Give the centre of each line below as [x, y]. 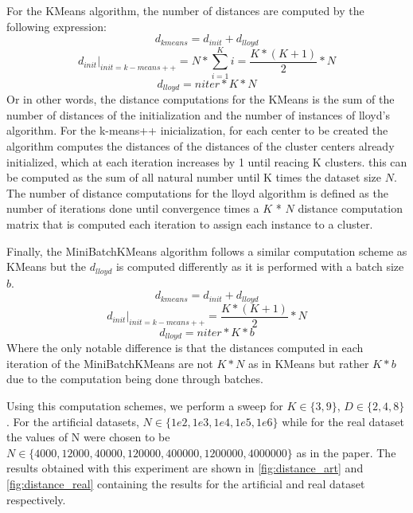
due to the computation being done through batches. [135, 379]
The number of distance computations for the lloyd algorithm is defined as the [197, 192]
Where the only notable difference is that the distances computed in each [185, 348]
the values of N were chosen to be [88, 437]
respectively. [36, 499]
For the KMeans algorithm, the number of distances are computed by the [185, 10]
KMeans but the [47, 266]
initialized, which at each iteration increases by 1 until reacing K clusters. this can [207, 161]
